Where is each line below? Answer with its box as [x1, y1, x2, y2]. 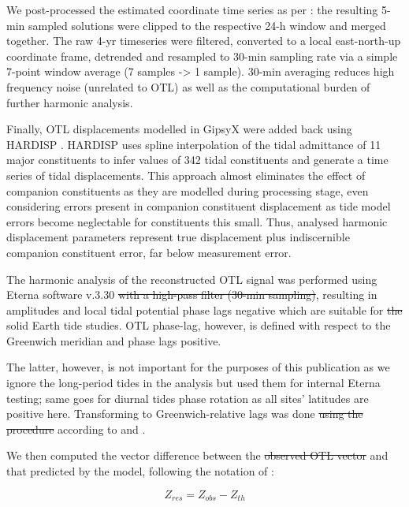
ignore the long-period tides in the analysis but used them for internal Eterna [6, 375, 381, 391]
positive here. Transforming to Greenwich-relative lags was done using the [6, 405, 363, 422]
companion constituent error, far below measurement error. [6, 244, 292, 260]
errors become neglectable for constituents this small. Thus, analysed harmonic [6, 213, 388, 229]
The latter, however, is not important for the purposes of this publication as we [6, 359, 390, 375]
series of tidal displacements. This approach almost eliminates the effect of [6, 166, 366, 183]
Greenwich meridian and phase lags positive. [6, 332, 221, 349]
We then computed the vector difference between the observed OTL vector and [6, 447, 389, 464]
